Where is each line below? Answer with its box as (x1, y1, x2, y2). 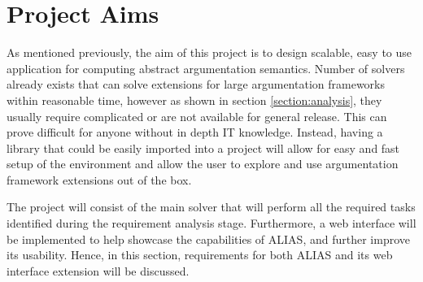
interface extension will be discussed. (7, 262, 190, 279)
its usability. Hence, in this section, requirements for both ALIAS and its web (7, 246, 393, 263)
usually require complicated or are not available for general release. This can (7, 107, 387, 124)
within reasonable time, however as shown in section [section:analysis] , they (7, 91, 382, 108)
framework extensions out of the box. (7, 171, 192, 188)
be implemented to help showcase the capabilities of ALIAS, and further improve (7, 230, 410, 247)
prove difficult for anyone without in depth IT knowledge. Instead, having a (7, 124, 383, 141)
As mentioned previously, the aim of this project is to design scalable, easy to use (7, 44, 412, 61)
